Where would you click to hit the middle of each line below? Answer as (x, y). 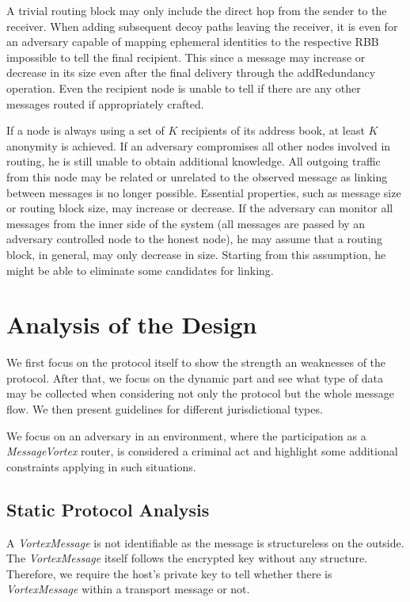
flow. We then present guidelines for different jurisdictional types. (165, 409)
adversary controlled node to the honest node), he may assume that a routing (194, 239)
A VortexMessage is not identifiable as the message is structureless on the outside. (205, 542)
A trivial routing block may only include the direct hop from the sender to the (197, 10)
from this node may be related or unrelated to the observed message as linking (197, 176)
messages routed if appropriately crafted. (105, 103)
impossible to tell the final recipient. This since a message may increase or (186, 57)
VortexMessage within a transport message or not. (128, 589)
